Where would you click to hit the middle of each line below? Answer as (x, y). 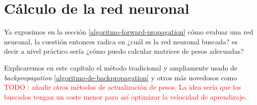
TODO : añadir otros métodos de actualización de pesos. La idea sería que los (123, 87)
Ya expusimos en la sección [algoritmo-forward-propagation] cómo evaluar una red (129, 32)
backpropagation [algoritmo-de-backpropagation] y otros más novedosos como (121, 77)
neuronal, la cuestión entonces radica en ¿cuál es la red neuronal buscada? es (121, 41)
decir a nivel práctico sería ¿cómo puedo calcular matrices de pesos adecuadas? (124, 51)
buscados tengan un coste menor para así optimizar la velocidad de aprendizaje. (126, 96)
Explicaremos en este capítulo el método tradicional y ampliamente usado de (121, 67)
